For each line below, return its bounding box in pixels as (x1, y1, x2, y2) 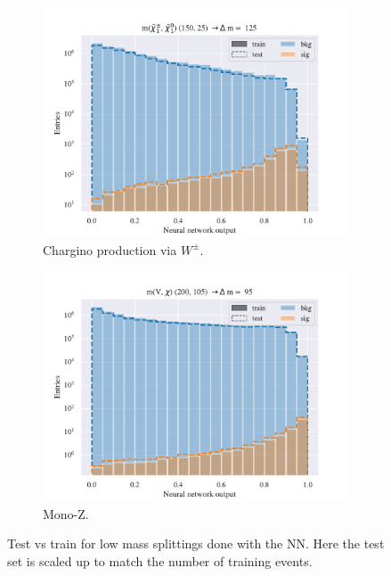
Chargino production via (43, 240, 177, 259)
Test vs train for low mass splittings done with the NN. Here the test (7, 534, 385, 553)
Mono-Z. (43, 504, 89, 523)
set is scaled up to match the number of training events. (7, 551, 313, 570)
